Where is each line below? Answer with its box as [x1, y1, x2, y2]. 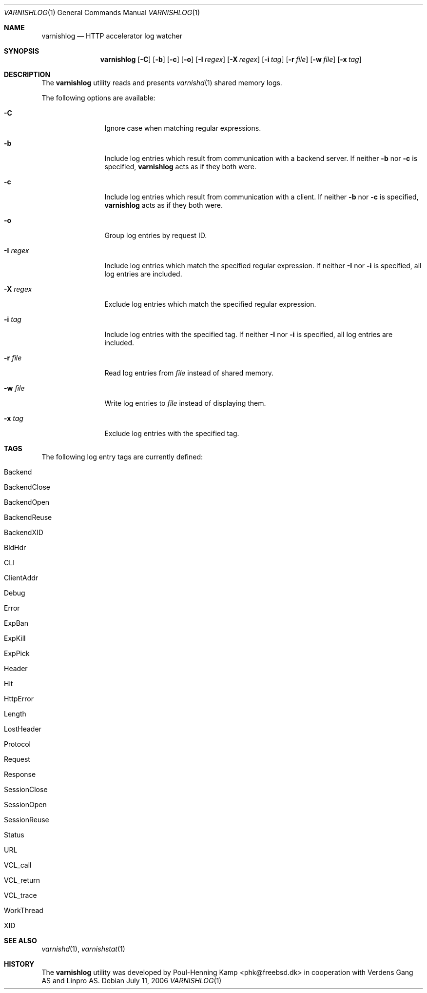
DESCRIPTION [4, 70, 51, 79]
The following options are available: [41, 94, 155, 102]
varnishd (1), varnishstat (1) [41, 945, 125, 953]
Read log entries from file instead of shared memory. [104, 369, 274, 377]
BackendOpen [4, 498, 50, 506]
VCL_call [4, 861, 32, 869]
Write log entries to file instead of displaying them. [104, 399, 266, 407]
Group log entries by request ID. [104, 231, 207, 239]
